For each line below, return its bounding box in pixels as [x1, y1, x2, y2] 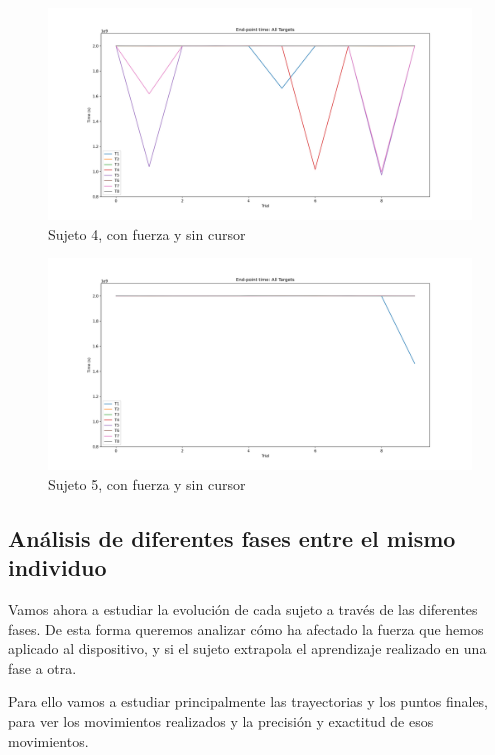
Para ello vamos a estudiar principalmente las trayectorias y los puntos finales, [8, 691, 489, 712]
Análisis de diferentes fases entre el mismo [8, 522, 456, 553]
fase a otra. [8, 657, 77, 678]
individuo [8, 552, 107, 583]
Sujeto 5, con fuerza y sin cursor [48, 473, 246, 494]
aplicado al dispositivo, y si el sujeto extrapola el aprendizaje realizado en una [8, 638, 487, 659]
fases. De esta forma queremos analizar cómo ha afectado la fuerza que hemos [8, 618, 484, 639]
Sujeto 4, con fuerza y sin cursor [48, 223, 246, 244]
